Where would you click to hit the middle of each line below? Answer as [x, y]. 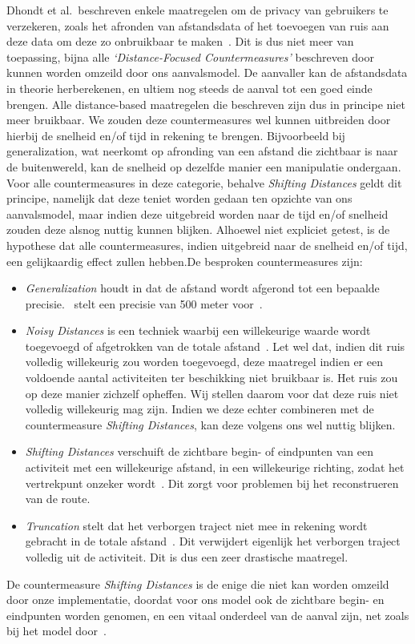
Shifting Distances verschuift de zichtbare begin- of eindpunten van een [199, 451]
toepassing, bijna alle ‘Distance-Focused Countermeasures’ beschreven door [191, 56]
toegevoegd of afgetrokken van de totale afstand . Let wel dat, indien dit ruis [215, 346]
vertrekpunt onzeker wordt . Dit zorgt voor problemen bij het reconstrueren [212, 483]
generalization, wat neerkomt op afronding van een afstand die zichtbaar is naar [202, 151]
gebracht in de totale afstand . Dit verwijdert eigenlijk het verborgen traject [213, 541]
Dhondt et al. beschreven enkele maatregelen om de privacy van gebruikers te [197, 10]
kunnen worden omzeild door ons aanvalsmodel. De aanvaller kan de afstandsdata [207, 72]
